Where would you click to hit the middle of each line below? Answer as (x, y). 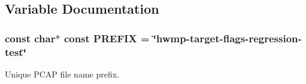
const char (30, 38)
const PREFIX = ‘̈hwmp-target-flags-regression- (183, 38)
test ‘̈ (16, 52)
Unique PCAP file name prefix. (62, 74)
